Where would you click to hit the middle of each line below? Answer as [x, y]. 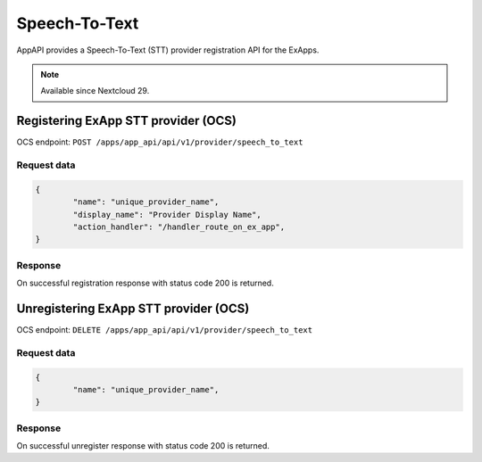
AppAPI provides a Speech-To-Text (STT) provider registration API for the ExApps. [168, 50]
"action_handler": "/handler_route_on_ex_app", [179, 227]
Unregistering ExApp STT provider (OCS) [133, 308]
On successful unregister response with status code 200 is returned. [143, 446]
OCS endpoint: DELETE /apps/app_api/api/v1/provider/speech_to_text [164, 329]
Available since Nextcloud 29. [95, 91]
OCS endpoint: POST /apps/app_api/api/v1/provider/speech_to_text [160, 142]
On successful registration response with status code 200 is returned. [145, 283]
